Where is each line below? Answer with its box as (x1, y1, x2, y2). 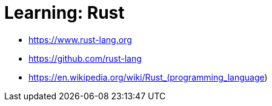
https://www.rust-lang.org (28, 34, 132, 45)
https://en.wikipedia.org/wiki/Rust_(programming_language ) (28, 71, 268, 82)
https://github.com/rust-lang (28, 53, 142, 64)
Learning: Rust (4, 2, 125, 23)
